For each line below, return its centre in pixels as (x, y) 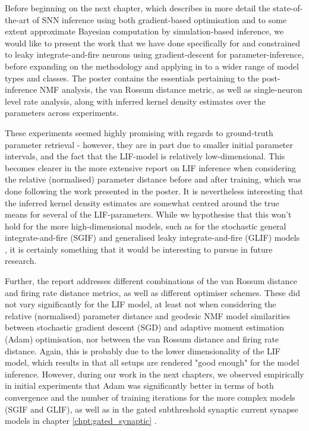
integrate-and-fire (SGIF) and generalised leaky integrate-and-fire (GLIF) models (152, 237)
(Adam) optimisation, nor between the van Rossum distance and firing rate (142, 339)
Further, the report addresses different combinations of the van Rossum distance (151, 281)
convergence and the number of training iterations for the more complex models (150, 397)
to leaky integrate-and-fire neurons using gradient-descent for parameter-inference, (154, 54)
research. (21, 261)
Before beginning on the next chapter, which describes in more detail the (138, 8)
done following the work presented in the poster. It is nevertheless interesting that (154, 191)
